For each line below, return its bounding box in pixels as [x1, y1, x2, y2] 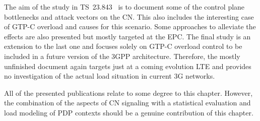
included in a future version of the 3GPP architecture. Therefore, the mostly [4, 50, 240, 61]
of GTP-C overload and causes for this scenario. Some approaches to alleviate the [4, 21, 256, 32]
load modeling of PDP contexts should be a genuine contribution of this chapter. [4, 107, 253, 117]
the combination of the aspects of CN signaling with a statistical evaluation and [4, 97, 251, 108]
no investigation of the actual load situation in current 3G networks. [4, 71, 215, 81]
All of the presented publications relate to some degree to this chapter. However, [4, 87, 253, 98]
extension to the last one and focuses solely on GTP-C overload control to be [4, 41, 242, 51]
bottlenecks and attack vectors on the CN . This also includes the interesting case [4, 11, 254, 22]
